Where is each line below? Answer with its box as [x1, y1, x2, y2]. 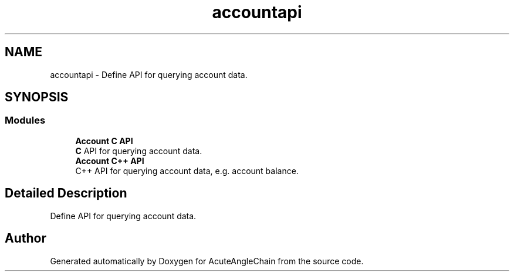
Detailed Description [5, 186, 127, 201]
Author [5, 231, 46, 246]
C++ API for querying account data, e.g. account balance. [75, 165, 299, 176]
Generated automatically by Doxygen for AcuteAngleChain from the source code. [50, 255, 364, 266]
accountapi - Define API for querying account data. [50, 69, 248, 80]
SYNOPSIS [5, 90, 69, 105]
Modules [5, 114, 46, 127]
